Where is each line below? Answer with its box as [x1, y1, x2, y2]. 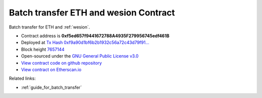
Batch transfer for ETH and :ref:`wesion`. [9, 24, 90, 30]
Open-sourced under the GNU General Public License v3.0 [21, 53, 139, 59]
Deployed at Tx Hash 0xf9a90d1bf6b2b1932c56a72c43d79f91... [21, 40, 149, 45]
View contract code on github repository [21, 60, 102, 66]
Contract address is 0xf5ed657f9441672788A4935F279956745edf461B [21, 33, 170, 39]
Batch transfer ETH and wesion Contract [9, 7, 175, 18]
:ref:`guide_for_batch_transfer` [21, 84, 82, 90]
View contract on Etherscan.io [21, 67, 82, 72]
